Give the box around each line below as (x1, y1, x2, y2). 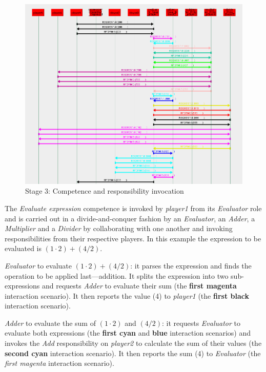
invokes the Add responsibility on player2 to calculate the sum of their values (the (5, 338, 262, 348)
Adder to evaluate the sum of (5, 317, 96, 328)
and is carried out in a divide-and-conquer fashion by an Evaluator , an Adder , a (5, 213, 255, 223)
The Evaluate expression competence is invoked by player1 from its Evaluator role (5, 202, 262, 213)
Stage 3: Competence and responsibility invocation (25, 185, 184, 196)
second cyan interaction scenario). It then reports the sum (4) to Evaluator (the (5, 347, 261, 358)
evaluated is (5, 243, 42, 254)
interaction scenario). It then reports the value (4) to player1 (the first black (5, 290, 249, 301)
